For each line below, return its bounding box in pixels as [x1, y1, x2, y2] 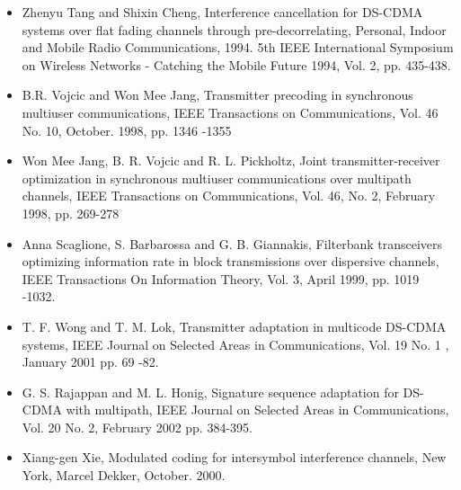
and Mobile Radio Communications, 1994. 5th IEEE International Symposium [22, 38, 454, 57]
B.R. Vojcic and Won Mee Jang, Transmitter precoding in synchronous [22, 85, 413, 104]
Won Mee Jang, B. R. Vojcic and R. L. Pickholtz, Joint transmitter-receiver [22, 151, 440, 170]
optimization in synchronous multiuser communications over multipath [22, 168, 412, 187]
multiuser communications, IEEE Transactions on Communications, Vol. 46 [22, 102, 439, 121]
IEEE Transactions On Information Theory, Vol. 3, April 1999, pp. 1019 [22, 269, 420, 288]
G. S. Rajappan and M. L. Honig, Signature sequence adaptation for [22, 382, 399, 401]
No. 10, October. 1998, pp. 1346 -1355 [22, 120, 232, 139]
